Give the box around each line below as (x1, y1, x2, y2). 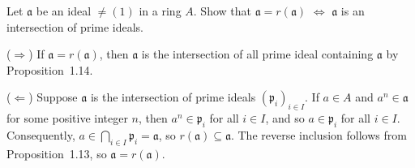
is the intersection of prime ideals (90, 88, 256, 106)
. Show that (193, 2, 251, 19)
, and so (265, 110, 305, 127)
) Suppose (28, 88, 78, 106)
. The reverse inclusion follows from (230, 126, 407, 143)
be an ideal (36, 2, 92, 19)
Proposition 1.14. (6, 61, 93, 78)
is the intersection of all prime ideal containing (141, 45, 374, 62)
